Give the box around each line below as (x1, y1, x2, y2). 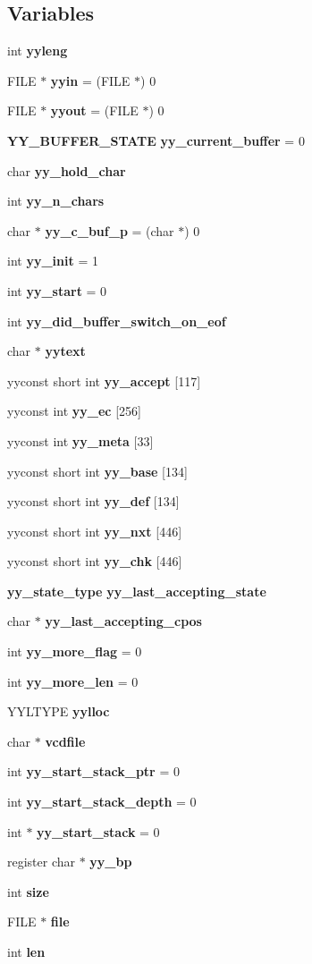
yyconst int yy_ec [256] (7, 402, 141, 420)
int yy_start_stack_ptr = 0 (7, 762, 180, 781)
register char (7, 852, 76, 871)
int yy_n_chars (7, 191, 105, 210)
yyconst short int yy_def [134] (7, 492, 180, 511)
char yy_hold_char (7, 161, 126, 180)
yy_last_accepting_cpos (45, 612, 202, 630)
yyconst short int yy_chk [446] (7, 552, 182, 571)
